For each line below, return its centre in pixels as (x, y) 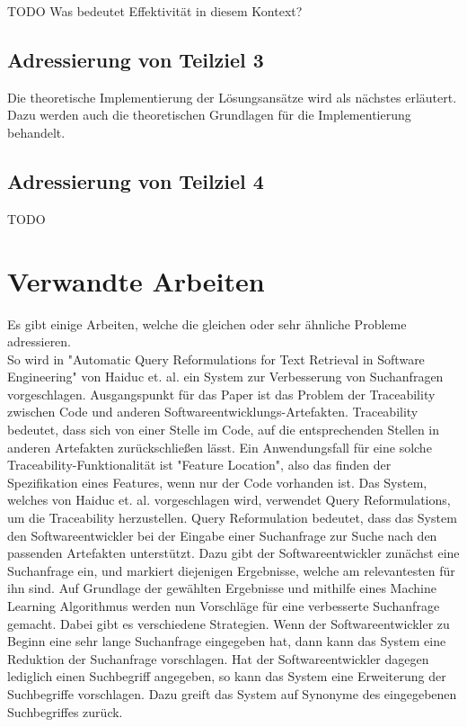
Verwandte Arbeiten (136, 280)
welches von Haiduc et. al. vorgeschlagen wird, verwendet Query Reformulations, (229, 500)
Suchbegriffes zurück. (65, 711)
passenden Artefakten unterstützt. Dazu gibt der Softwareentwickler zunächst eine (233, 553)
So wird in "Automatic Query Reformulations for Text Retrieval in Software (216, 359)
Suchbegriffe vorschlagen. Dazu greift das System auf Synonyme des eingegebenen (232, 693)
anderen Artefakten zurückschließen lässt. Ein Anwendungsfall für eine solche (220, 447)
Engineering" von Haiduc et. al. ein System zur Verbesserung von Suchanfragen (225, 377)
